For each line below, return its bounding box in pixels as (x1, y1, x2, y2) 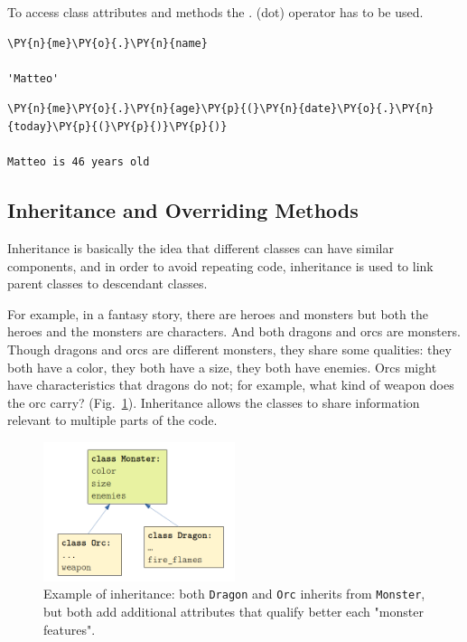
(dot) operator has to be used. (256, 3, 424, 21)
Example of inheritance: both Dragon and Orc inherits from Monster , (43, 584, 425, 603)
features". (43, 619, 96, 638)
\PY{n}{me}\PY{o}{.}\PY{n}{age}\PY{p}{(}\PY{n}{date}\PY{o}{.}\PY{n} (7, 102, 434, 116)
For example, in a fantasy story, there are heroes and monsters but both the (7, 304, 428, 323)
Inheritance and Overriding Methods (7, 196, 359, 224)
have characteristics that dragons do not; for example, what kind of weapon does (7, 375, 454, 394)
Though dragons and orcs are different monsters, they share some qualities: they (7, 339, 452, 358)
